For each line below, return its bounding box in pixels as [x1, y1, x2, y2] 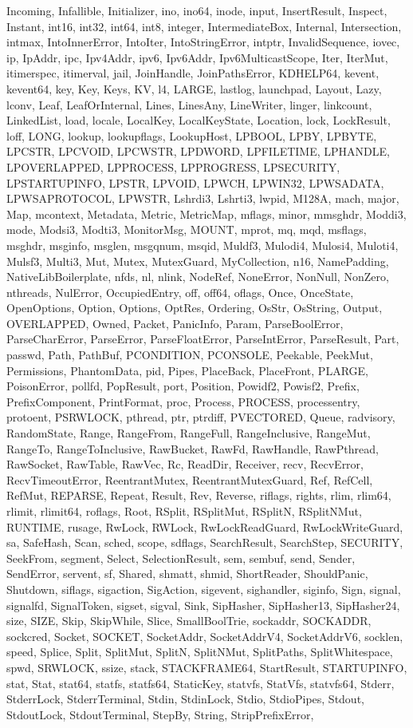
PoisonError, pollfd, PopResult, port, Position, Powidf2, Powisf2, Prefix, [6, 378, 360, 394]
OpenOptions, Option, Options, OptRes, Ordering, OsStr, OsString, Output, [6, 299, 383, 316]
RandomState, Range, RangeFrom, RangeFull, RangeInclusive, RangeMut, [6, 425, 371, 441]
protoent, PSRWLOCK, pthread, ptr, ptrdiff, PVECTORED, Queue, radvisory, [6, 409, 395, 425]
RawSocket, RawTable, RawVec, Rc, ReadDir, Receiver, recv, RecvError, [6, 456, 364, 473]
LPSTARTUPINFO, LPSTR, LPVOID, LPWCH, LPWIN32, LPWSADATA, [6, 174, 384, 191]
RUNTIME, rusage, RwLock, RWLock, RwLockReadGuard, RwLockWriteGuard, [6, 518, 403, 535]
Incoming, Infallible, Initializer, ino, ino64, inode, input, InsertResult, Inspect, [6, 2, 387, 18]
